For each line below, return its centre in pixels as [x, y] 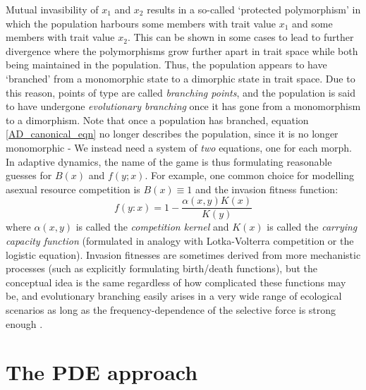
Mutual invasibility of [52, 9]
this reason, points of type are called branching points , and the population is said [181, 92]
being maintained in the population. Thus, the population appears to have [166, 65]
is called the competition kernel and [152, 227]
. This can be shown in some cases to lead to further [240, 37]
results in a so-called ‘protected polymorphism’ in [254, 9]
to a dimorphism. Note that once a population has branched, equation [157, 120]
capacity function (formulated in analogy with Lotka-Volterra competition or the [180, 240]
